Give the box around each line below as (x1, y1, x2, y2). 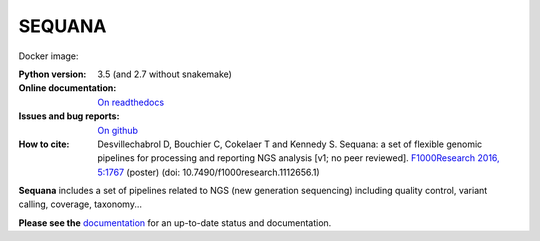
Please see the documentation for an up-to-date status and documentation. (18, 216, 332, 229)
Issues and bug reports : (18, 110, 120, 122)
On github (97, 124, 139, 136)
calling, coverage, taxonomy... (18, 198, 143, 210)
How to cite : (18, 138, 70, 150)
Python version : (18, 68, 87, 80)
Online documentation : (18, 82, 117, 94)
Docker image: (18, 50, 79, 62)
